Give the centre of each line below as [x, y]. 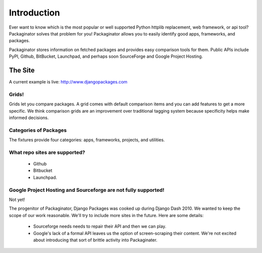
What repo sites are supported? [47, 152]
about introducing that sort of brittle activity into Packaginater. [95, 240]
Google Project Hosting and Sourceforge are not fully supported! [87, 190]
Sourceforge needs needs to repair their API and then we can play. [100, 226]
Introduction [34, 13]
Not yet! [17, 200]
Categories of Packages [38, 130]
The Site [22, 70]
